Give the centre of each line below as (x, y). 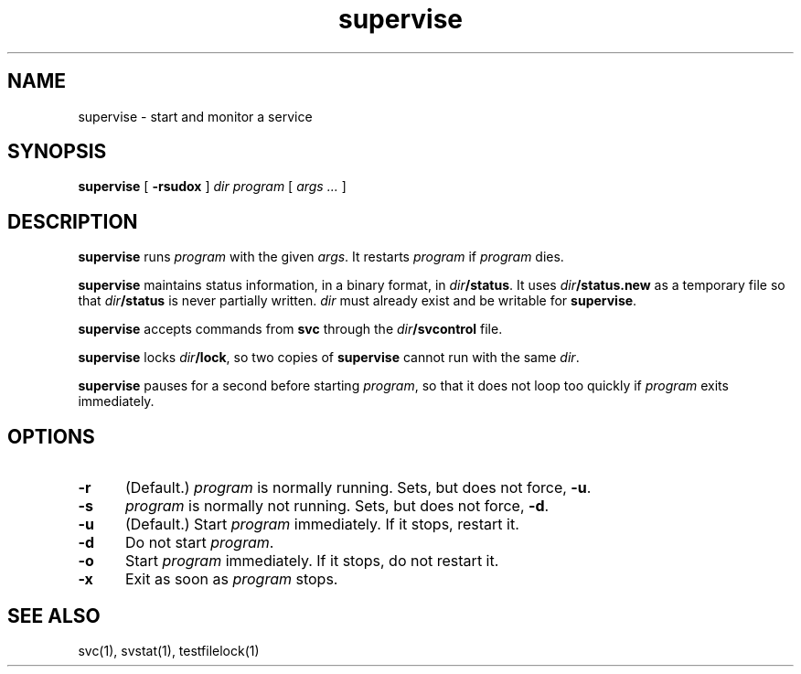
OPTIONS (51, 436)
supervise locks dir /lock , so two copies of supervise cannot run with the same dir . (329, 358)
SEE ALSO (54, 615)
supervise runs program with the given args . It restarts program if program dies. (321, 257)
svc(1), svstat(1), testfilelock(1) (169, 650)
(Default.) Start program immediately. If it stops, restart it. (322, 524)
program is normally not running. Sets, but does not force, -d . (337, 506)
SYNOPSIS (57, 152)
